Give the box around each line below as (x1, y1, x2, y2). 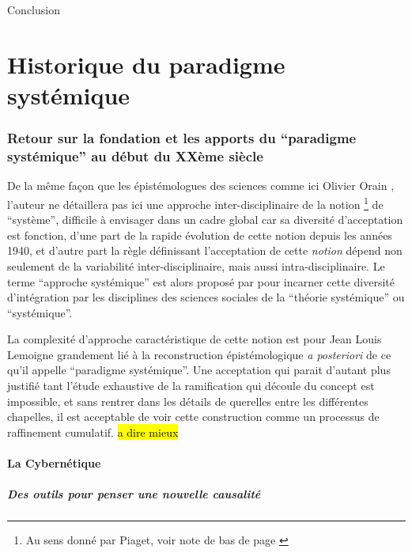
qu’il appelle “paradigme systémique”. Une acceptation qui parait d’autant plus (7, 362, 391, 378)
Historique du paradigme (7, 47, 285, 80)
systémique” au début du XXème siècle (7, 146, 263, 165)
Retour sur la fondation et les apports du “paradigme (7, 128, 357, 148)
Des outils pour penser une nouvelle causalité (7, 486, 261, 502)
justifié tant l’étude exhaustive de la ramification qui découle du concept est (7, 377, 375, 394)
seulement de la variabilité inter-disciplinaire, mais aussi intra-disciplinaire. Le (7, 257, 385, 274)
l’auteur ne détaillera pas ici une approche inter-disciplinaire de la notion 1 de (7, 193, 384, 212)
